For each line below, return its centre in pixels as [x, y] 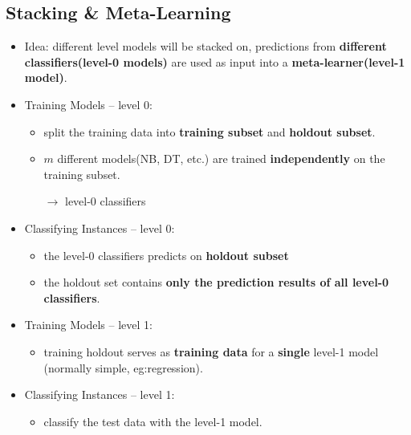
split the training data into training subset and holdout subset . [210, 131]
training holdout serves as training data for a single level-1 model [211, 351]
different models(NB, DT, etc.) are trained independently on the [221, 159]
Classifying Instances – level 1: [100, 394]
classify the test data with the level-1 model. [153, 421]
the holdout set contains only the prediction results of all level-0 [216, 282]
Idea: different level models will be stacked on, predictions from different [205, 46]
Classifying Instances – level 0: [100, 228]
